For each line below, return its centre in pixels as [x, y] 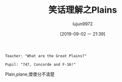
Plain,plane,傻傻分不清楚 [30, 74]
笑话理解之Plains [83, 10]
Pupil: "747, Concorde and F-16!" [41, 64]
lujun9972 [83, 24]
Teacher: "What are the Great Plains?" [46, 56]
